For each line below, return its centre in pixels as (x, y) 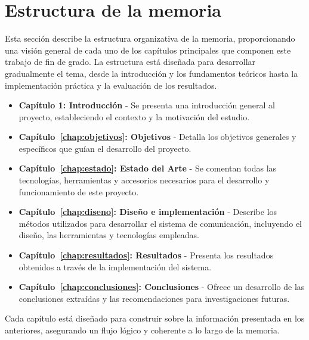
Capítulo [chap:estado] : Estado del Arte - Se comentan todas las (148, 168)
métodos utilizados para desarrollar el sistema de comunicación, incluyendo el (160, 223)
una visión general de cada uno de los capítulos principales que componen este (148, 50)
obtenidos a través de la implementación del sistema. (115, 266)
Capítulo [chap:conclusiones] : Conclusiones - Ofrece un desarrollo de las (162, 287)
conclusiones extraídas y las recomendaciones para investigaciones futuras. (154, 298)
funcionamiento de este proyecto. (79, 191)
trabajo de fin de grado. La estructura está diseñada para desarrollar (130, 62)
